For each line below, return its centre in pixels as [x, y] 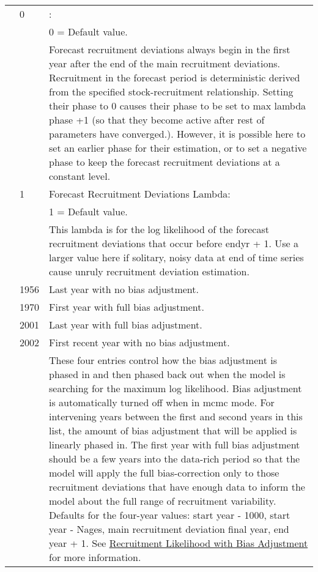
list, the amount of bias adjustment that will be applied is [173, 430]
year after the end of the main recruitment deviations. [165, 63]
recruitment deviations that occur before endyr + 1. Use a [174, 243]
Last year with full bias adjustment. [126, 325]
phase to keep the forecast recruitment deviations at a [165, 162]
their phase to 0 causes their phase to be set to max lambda [178, 106]
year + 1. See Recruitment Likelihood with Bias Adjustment [179, 543]
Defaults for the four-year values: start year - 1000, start [170, 515]
